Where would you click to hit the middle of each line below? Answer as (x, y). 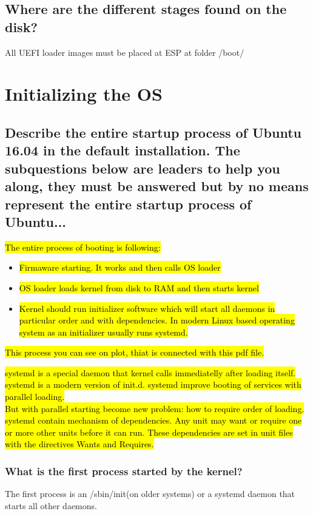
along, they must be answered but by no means (157, 186)
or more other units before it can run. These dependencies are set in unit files (149, 432)
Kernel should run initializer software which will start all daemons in (147, 308)
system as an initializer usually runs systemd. (103, 332)
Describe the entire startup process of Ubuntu (153, 132)
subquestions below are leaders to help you (143, 168)
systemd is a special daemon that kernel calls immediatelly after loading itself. (150, 372)
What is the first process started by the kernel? (124, 471)
